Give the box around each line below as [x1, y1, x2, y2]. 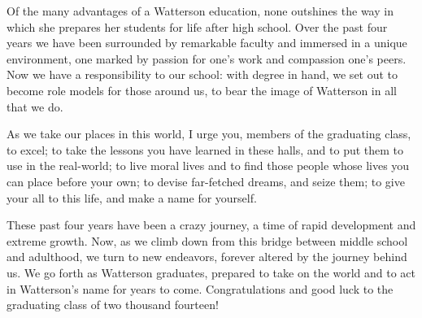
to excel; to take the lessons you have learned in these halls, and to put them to [7, 141, 404, 158]
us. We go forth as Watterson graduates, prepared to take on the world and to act [7, 264, 415, 281]
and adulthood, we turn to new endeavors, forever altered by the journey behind [7, 248, 407, 265]
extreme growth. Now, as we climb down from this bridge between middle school [7, 232, 408, 249]
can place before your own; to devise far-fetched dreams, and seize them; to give [7, 172, 405, 189]
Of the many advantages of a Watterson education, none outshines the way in [7, 2, 394, 19]
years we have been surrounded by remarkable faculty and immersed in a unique [7, 34, 407, 51]
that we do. [7, 98, 63, 115]
